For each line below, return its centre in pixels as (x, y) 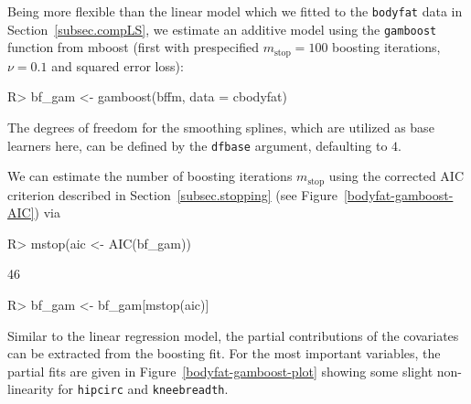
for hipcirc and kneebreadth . (143, 389)
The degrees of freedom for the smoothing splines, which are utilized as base (221, 127)
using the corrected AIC (396, 176)
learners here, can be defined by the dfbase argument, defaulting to (198, 145)
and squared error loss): (118, 65)
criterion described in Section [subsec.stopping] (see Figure (172, 194)
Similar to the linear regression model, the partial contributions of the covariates (233, 335)
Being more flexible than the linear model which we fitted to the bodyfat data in (235, 11)
